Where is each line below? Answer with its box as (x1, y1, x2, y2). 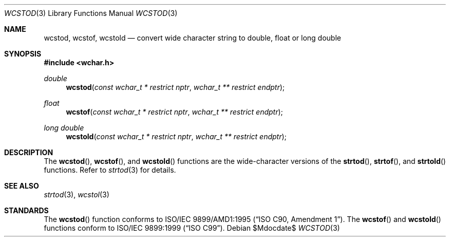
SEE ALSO (4, 181, 39, 190)
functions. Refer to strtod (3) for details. (44, 165, 176, 174)
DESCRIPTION (4, 148, 53, 157)
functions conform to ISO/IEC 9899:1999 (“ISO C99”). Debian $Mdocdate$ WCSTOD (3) (44, 224, 340, 232)
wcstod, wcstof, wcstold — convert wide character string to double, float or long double (44, 33, 341, 42)
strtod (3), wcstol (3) (44, 190, 109, 199)
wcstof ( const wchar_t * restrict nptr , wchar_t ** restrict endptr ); (66, 107, 283, 116)
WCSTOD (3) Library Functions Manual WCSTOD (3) (4, 9, 178, 17)
